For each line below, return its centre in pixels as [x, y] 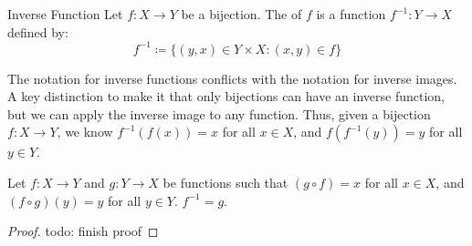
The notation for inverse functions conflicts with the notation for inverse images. [232, 78]
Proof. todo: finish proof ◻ [83, 231]
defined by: [38, 31]
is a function [351, 14]
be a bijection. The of [241, 14]
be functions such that [226, 183]
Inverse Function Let [65, 14]
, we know [85, 132]
